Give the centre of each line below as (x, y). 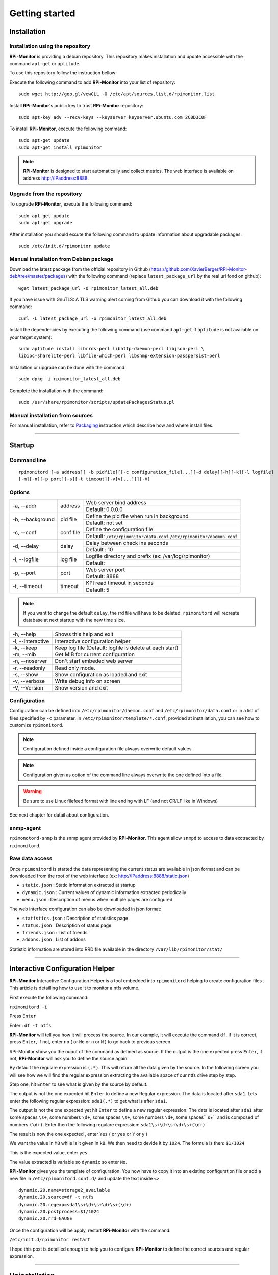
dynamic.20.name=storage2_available (64, 1190)
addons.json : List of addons (54, 940)
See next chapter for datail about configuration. (59, 815)
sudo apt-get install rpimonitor (60, 147)
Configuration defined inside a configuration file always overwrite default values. (108, 749)
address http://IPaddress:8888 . (56, 178)
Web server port (105, 570)
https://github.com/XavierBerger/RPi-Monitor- (199, 269)
